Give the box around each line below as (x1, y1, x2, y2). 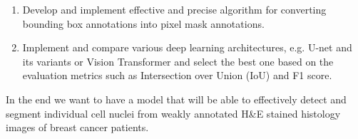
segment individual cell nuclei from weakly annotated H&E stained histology (6, 105, 341, 120)
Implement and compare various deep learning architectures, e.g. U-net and (22, 40, 352, 55)
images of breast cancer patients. (6, 120, 149, 135)
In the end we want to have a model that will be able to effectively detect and (6, 91, 347, 106)
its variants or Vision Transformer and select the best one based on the (22, 53, 334, 68)
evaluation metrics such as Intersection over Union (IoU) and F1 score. (22, 68, 332, 83)
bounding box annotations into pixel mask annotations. (22, 16, 265, 31)
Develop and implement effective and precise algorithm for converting (22, 2, 327, 16)
